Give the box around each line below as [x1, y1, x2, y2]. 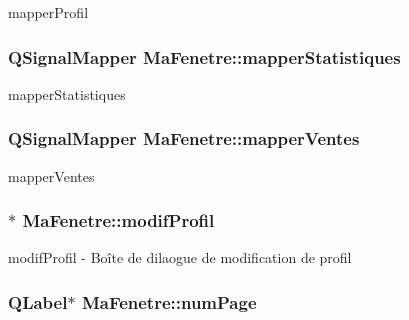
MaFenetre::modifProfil [22, 208, 215, 233]
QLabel [8, 289, 68, 314]
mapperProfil [8, 2, 89, 22]
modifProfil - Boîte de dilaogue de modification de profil [8, 247, 352, 268]
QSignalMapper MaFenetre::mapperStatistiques [8, 44, 401, 69]
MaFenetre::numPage [81, 289, 257, 314]
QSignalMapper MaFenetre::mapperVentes [8, 126, 360, 151]
